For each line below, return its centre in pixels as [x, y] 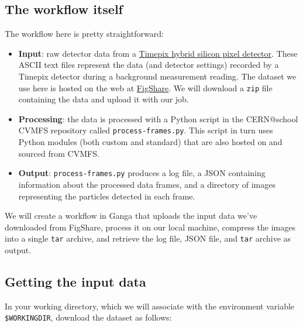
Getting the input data [75, 281]
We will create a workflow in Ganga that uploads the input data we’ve [131, 216]
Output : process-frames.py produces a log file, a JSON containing [142, 173]
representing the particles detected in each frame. [107, 196]
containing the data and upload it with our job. [104, 99]
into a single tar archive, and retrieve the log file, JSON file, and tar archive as [148, 238]
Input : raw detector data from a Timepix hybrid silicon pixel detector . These [158, 53]
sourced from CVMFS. [59, 153]
